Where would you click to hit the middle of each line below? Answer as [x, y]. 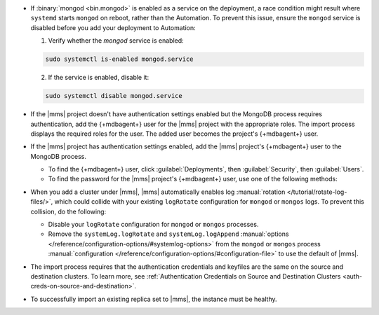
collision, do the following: [68, 211]
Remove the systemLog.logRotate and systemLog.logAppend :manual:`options [168, 234]
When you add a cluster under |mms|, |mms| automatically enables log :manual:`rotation [158, 192]
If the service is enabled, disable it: [99, 78]
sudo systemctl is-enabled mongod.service [119, 59]
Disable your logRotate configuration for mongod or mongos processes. [153, 225]
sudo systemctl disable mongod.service [114, 96]
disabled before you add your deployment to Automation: [113, 27]
